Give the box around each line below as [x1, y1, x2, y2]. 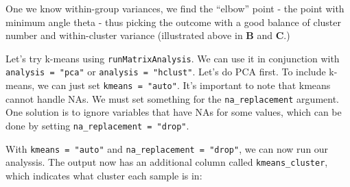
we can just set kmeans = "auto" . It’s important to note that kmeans [37, 78, 331, 92]
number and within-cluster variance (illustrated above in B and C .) [5, 28, 290, 42]
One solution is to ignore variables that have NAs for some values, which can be [5, 105, 342, 119]
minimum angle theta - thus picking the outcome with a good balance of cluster [5, 14, 342, 29]
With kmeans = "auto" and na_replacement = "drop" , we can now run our [5, 141, 329, 155]
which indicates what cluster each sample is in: [5, 168, 202, 182]
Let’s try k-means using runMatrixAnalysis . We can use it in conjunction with [5, 51, 340, 65]
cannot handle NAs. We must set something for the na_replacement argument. [5, 91, 339, 105]
